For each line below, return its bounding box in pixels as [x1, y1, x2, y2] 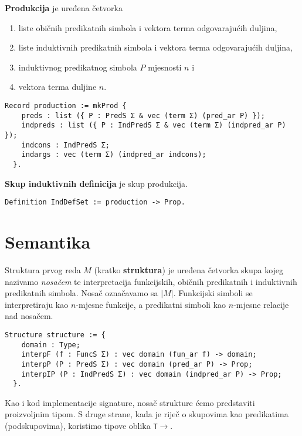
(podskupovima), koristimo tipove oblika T [5, 420, 158, 432]
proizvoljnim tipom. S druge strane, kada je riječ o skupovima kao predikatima [5, 408, 289, 420]
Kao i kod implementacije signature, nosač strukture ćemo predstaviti [5, 396, 255, 408]
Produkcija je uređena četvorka [5, 2, 123, 14]
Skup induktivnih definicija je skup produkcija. [5, 177, 188, 189]
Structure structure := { [5, 330, 106, 339]
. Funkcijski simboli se [173, 287, 253, 299]
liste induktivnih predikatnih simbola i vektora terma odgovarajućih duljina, [18, 41, 293, 53]
